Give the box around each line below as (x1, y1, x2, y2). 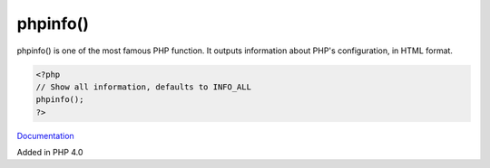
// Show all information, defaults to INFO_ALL (35, 81, 251, 92)
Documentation (16, 130, 74, 141)
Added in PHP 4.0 (16, 147, 83, 158)
